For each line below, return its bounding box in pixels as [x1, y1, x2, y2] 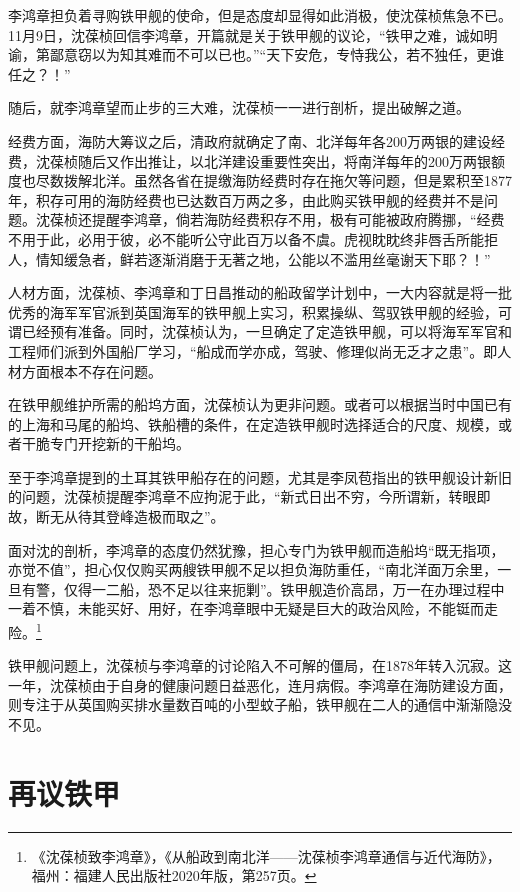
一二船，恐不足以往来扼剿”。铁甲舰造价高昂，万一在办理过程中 [91, 578, 505, 599]
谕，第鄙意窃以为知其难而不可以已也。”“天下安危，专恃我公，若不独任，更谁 [8, 44, 505, 65]
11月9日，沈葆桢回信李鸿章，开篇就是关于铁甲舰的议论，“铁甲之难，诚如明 [8, 24, 498, 45]
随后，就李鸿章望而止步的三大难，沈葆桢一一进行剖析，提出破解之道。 [8, 97, 470, 118]
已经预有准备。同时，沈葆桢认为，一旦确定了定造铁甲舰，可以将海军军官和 [21, 321, 512, 342]
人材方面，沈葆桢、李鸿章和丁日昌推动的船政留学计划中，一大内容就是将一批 [8, 282, 512, 303]
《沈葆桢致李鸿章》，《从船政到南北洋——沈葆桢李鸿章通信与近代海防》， [31, 845, 501, 866]
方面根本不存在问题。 [21, 360, 162, 381]
